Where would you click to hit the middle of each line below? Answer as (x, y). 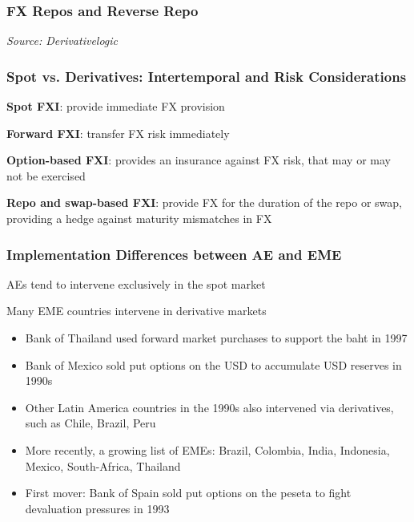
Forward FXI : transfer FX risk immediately (118, 133)
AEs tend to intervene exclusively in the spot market (136, 283)
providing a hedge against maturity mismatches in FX (139, 218)
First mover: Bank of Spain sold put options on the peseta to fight (188, 493)
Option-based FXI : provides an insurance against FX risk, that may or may (199, 160)
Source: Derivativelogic (62, 40)
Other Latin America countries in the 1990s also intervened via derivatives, (209, 407)
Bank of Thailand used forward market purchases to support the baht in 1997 (216, 338)
